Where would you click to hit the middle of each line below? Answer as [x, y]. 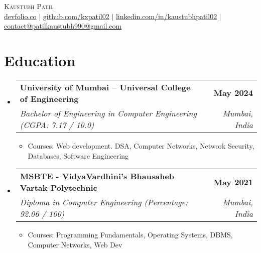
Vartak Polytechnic [58, 188]
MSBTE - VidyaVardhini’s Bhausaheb [97, 176]
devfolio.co [20, 16]
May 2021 [233, 182]
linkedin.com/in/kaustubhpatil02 [166, 16]
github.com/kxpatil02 [76, 16]
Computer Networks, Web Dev [75, 244]
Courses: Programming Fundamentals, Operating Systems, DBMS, [130, 235]
